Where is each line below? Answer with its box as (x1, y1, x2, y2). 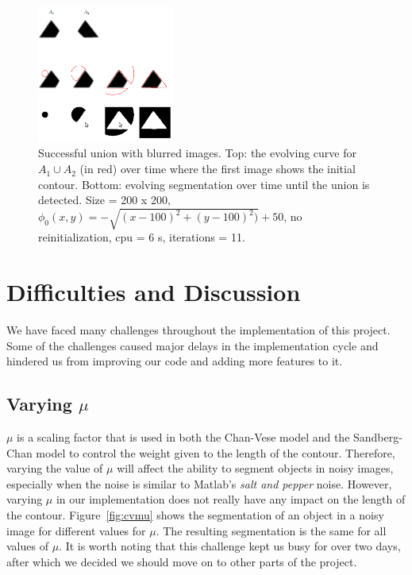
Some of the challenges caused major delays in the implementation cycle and (6, 337, 379, 353)
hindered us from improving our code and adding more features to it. (6, 353, 343, 369)
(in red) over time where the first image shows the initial (79, 160, 356, 177)
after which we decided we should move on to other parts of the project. (6, 553, 357, 569)
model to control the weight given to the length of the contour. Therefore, (36, 444, 395, 461)
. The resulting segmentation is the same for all (156, 522, 387, 538)
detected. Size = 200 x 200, (38, 191, 171, 208)
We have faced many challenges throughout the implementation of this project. (6, 322, 391, 338)
